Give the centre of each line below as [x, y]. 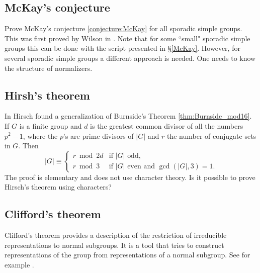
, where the [40, 135]
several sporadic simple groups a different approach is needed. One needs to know [130, 58]
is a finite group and [51, 125]
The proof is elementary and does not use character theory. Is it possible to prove [130, 177]
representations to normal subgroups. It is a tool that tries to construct [114, 245]
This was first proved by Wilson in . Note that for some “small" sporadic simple [127, 38]
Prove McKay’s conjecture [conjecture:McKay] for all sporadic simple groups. [123, 28]
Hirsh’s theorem [47, 95]
